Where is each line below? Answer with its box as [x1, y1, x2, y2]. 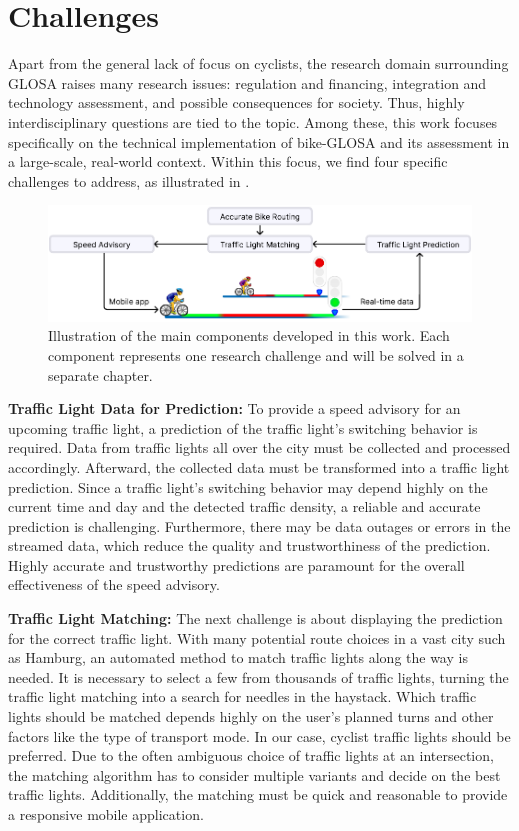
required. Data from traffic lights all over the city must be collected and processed [8, 437, 511, 458]
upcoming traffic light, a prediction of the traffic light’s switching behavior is [8, 417, 478, 438]
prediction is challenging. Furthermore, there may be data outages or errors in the [8, 515, 511, 536]
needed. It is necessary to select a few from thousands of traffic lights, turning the [8, 666, 509, 687]
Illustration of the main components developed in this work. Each [48, 325, 450, 346]
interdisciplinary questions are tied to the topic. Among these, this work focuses [8, 111, 498, 132]
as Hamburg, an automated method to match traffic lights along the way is [8, 647, 468, 668]
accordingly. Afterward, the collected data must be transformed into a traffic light [8, 456, 510, 477]
